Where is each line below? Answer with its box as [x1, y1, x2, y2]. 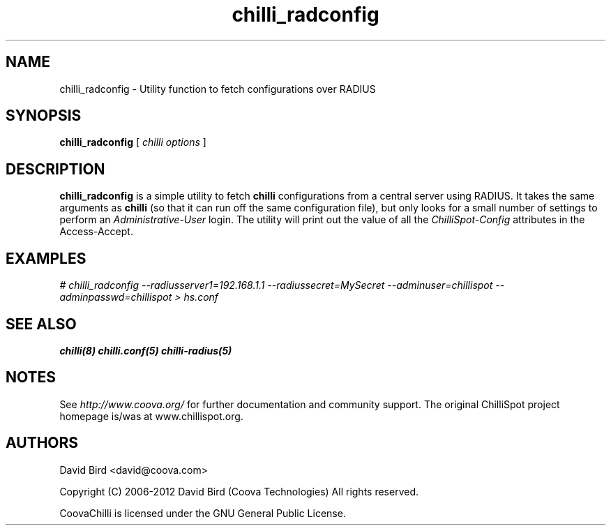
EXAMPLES [6, 249, 86, 267]
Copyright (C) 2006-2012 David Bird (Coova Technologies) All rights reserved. [59, 485, 419, 498]
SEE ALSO [6, 315, 77, 333]
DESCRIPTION [6, 160, 105, 178]
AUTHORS [6, 434, 79, 452]
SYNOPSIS [6, 107, 82, 125]
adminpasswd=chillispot [59, 291, 172, 304]
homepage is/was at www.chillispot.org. [59, 410, 243, 422]
